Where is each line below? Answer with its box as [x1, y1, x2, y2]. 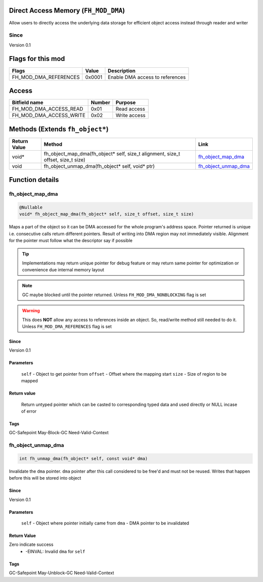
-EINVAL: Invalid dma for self [25, 548, 85, 554]
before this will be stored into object [9, 475, 81, 481]
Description [108, 67, 136, 74]
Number [91, 99, 111, 106]
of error [21, 408, 37, 414]
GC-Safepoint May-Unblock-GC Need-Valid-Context [9, 570, 114, 576]
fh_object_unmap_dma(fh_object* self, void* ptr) [44, 162, 155, 169]
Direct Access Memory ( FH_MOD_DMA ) [9, 6, 125, 15]
